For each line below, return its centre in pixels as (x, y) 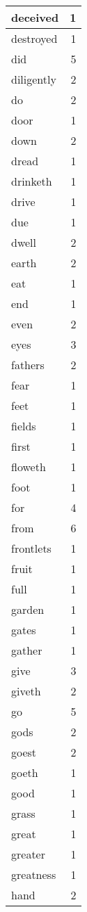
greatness (34, 874)
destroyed (34, 38)
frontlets (31, 548)
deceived (35, 17)
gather (27, 650)
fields (24, 426)
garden (28, 609)
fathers (28, 365)
